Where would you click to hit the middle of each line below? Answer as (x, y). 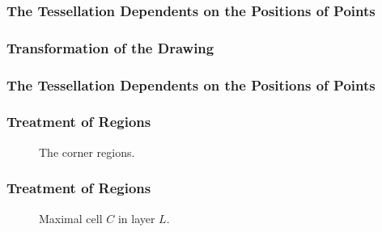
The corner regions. (87, 152)
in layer (136, 218)
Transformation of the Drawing (110, 47)
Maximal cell (71, 218)
